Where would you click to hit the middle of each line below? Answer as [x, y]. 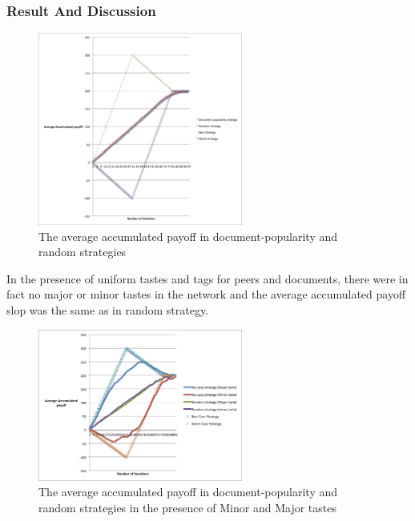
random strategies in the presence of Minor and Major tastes [187, 507]
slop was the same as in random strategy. [108, 309]
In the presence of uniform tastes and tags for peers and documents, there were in [207, 278]
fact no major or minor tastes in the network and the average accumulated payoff [206, 294]
